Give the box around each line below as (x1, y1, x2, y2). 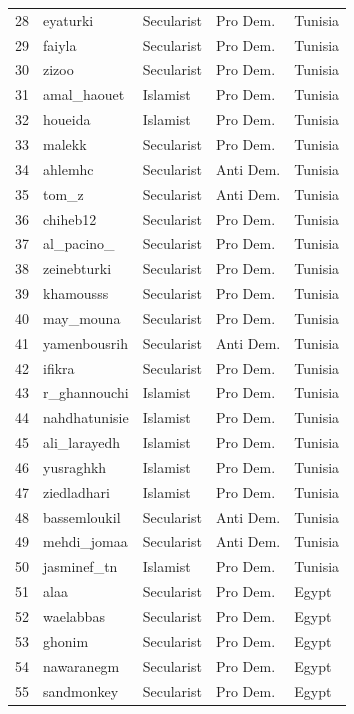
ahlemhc (43, 158, 94, 179)
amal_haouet (43, 84, 125, 105)
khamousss (43, 283, 109, 304)
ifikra (43, 357, 75, 378)
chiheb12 (43, 208, 97, 229)
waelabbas (43, 606, 105, 626)
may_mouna (43, 307, 121, 328)
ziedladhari (43, 481, 110, 502)
